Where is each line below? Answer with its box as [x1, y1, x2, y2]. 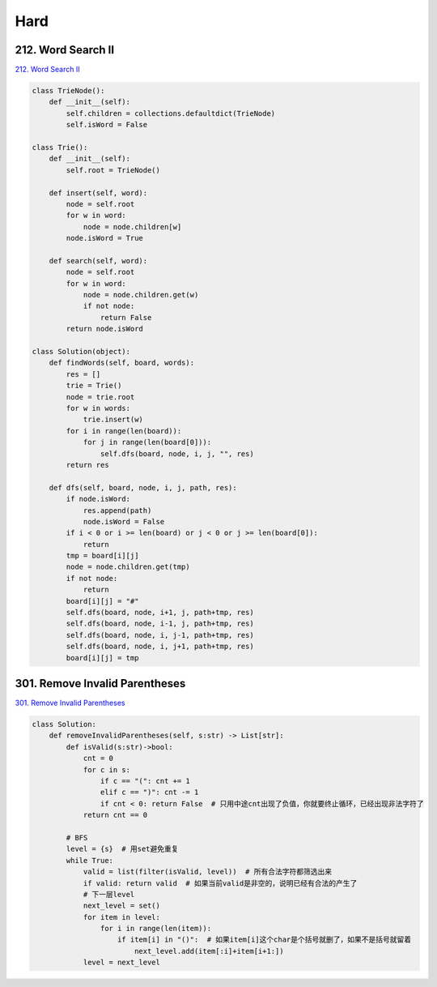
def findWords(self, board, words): [49, 358, 194, 368]
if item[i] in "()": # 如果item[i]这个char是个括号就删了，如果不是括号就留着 [117, 935, 412, 944]
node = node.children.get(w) [83, 290, 199, 300]
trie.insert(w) [83, 415, 143, 425]
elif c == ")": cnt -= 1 [100, 788, 199, 797]
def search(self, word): [49, 256, 148, 265]
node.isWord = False [83, 517, 165, 526]
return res [66, 460, 109, 469]
